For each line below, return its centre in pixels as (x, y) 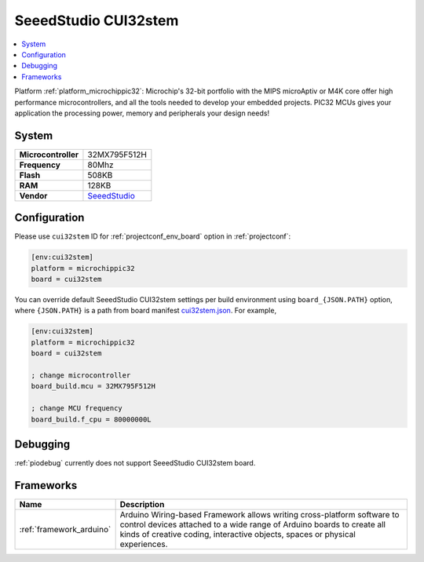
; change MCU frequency (77, 409)
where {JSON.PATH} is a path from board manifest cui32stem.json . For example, (146, 311)
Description (142, 504)
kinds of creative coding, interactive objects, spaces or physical (238, 534)
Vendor (33, 195)
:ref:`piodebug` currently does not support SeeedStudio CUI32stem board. (135, 463)
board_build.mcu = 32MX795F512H (93, 386)
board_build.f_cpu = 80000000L (91, 419)
